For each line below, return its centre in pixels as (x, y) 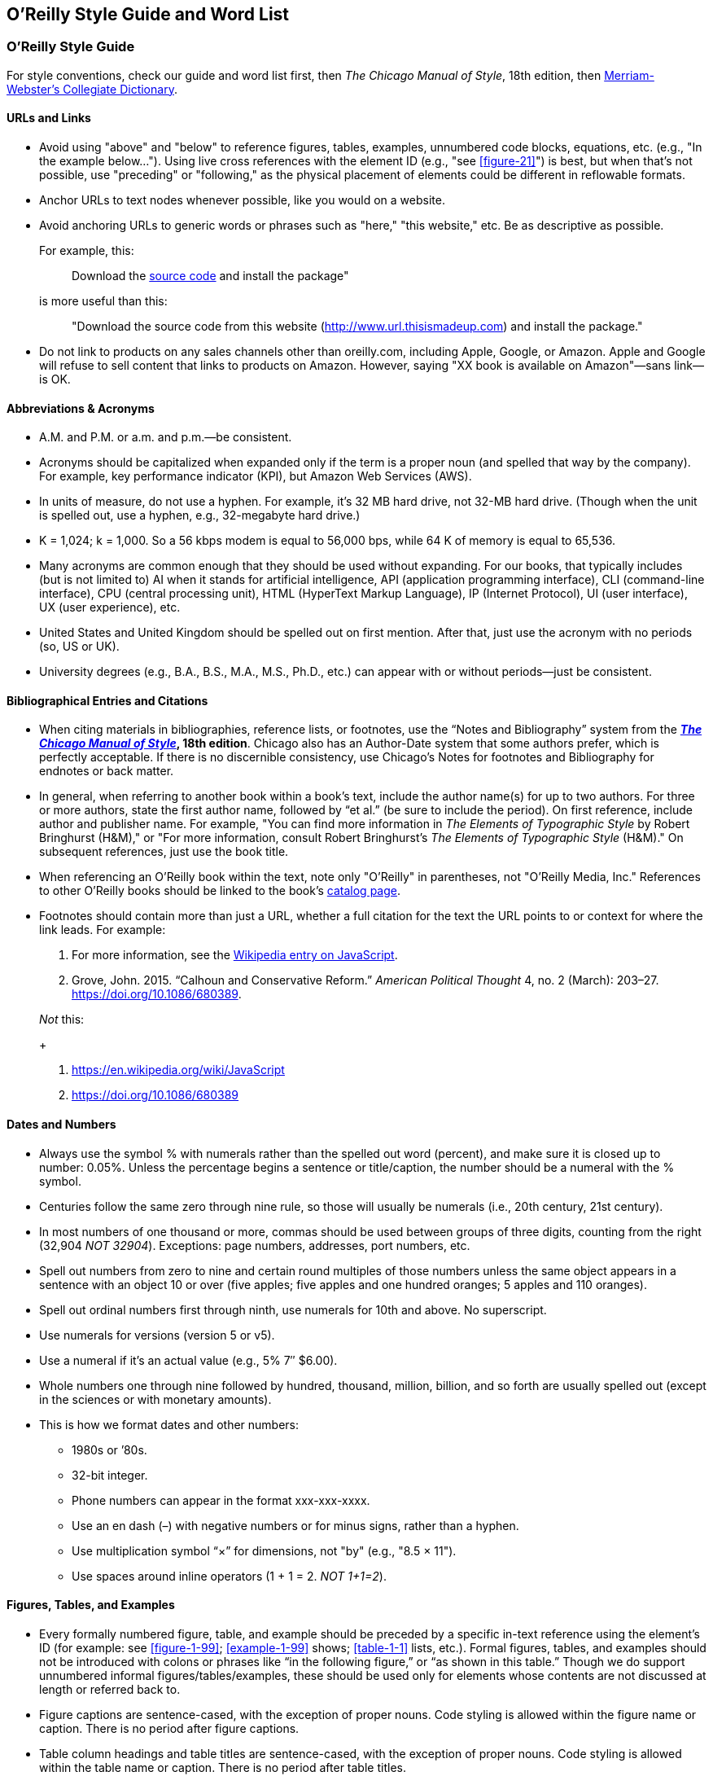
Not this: (62, 1020)
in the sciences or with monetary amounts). (155, 1399)
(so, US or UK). (79, 647)
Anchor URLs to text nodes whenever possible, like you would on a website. (242, 200)
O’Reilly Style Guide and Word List (148, 14)
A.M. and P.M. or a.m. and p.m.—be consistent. (166, 437)
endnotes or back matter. (107, 771)
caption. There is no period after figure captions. (169, 1728)
